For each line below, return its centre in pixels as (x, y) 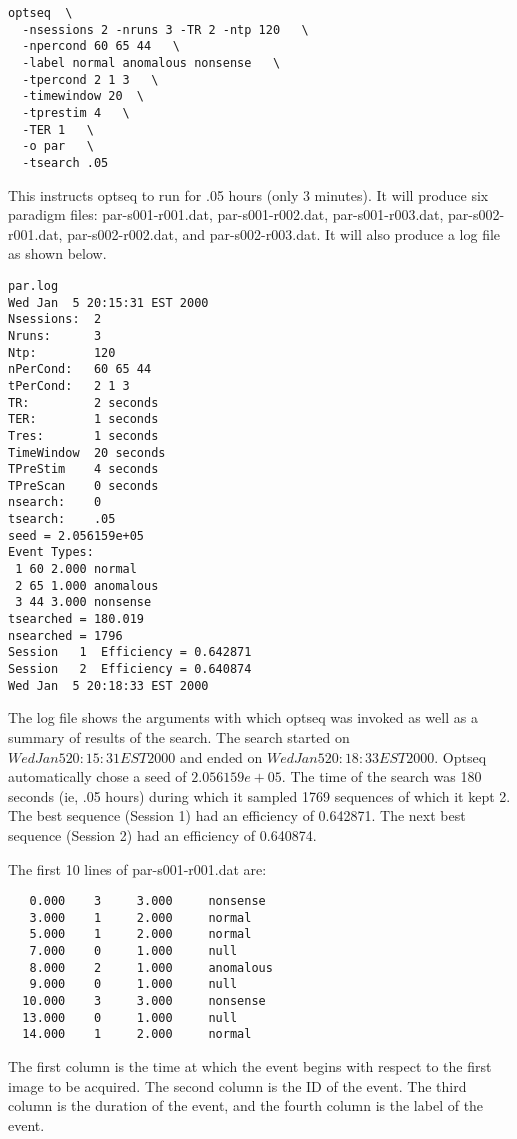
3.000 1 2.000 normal (140, 917)
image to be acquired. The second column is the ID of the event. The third (237, 1085)
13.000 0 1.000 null (130, 1017)
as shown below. (57, 253)
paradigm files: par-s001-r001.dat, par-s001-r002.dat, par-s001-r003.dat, (226, 214)
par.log (33, 285)
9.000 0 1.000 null (133, 984)
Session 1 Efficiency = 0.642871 (130, 652)
